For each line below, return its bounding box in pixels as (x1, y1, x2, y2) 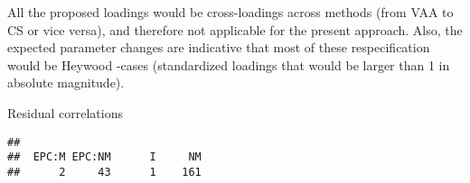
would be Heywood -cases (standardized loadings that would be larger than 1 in (7, 55, 450, 74)
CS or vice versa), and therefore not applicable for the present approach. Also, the (7, 20, 463, 39)
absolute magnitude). (7, 73, 125, 92)
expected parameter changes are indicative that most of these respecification (7, 38, 430, 57)
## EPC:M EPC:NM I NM (7, 151, 202, 164)
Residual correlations (7, 103, 123, 122)
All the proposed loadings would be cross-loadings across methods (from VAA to (7, 3, 454, 21)
